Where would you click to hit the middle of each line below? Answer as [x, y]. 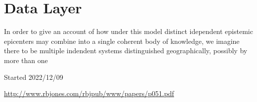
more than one [26, 60]
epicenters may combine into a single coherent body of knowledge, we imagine [122, 41]
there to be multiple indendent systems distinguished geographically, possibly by [126, 51]
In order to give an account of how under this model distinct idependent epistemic [128, 31]
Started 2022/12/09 [34, 77]
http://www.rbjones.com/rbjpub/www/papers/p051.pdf [89, 93]
